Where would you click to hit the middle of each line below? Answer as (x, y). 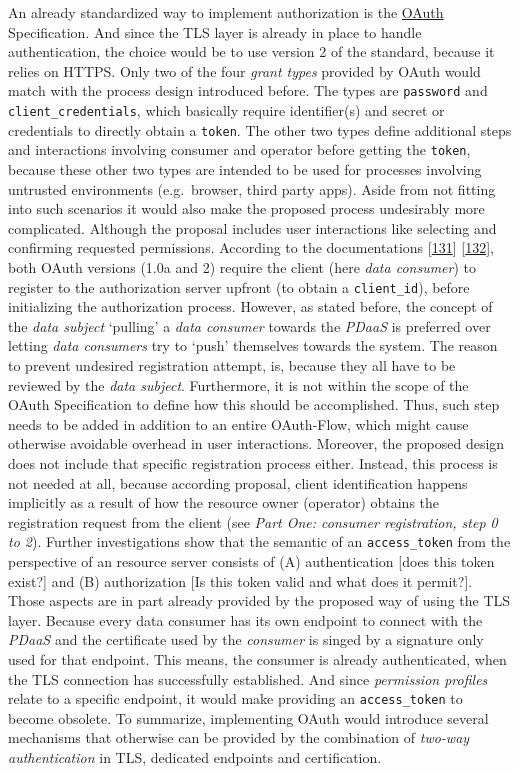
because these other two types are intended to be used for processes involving (245, 169)
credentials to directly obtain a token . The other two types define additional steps (260, 129)
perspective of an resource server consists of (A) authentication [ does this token (251, 561)
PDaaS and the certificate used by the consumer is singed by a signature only (246, 639)
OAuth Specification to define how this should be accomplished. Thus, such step (254, 404)
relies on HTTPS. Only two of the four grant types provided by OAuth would (244, 70)
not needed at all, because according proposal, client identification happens (238, 482)
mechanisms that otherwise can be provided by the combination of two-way (239, 737)
